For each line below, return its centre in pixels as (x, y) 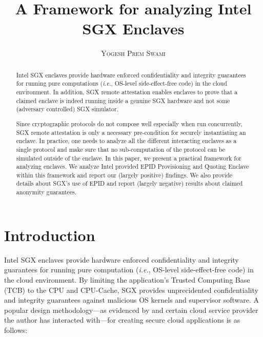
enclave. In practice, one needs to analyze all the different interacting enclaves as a (126, 141)
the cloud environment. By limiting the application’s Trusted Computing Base (127, 279)
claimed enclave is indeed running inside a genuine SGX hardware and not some (123, 100)
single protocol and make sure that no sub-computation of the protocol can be (121, 149)
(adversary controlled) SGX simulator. (67, 109)
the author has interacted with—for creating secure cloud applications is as (122, 320)
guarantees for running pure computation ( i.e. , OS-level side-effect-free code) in (129, 270)
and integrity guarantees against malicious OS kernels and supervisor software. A (131, 300)
